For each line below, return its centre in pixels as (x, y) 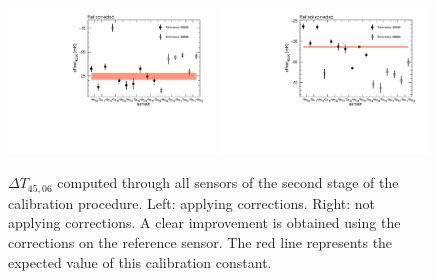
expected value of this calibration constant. (140, 261)
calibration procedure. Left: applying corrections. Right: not (192, 202)
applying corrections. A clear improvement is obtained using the (204, 222)
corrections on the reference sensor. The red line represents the (200, 242)
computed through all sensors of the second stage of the (228, 182)
